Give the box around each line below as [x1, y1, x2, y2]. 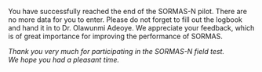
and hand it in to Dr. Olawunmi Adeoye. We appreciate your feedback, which [8, 23, 255, 32]
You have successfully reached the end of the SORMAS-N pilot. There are [8, 7, 247, 16]
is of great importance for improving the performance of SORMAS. [8, 31, 224, 41]
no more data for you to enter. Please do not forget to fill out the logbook [8, 15, 243, 24]
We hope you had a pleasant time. [8, 55, 120, 64]
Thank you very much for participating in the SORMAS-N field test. [8, 47, 225, 56]
